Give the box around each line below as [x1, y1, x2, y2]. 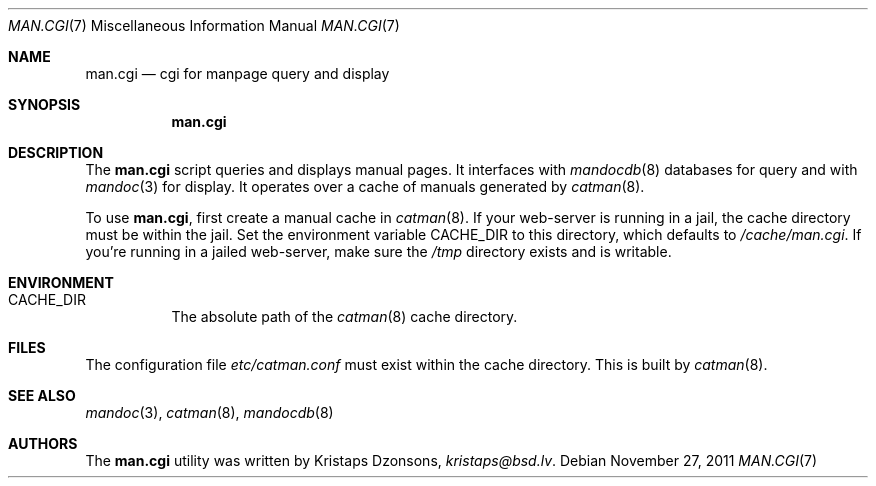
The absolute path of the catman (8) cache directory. [171, 308, 518, 325]
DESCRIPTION [8, 144, 104, 161]
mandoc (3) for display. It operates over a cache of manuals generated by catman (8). [85, 178, 645, 195]
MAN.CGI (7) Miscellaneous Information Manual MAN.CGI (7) [8, 17, 400, 34]
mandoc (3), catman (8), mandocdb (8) [85, 404, 334, 421]
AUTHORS [8, 435, 78, 452]
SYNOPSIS [8, 96, 81, 113]
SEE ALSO [8, 387, 76, 404]
